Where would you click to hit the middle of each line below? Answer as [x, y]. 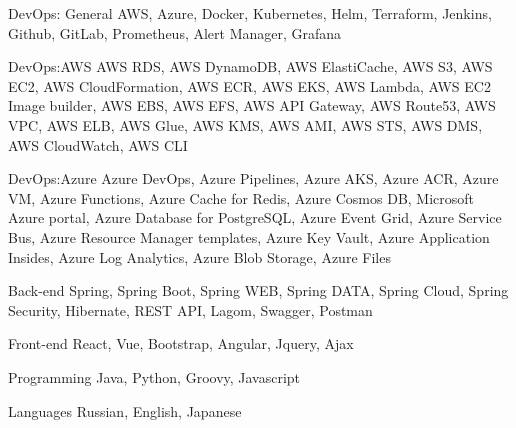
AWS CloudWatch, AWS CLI [98, 144]
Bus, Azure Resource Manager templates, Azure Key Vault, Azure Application [249, 236]
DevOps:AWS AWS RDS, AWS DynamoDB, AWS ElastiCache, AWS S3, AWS [250, 66]
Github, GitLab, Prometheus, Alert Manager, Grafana [175, 32]
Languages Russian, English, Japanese [125, 410]
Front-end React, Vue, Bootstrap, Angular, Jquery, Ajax [181, 343]
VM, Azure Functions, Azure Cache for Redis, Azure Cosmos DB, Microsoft [241, 197]
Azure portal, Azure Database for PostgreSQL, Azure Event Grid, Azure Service [255, 217]
